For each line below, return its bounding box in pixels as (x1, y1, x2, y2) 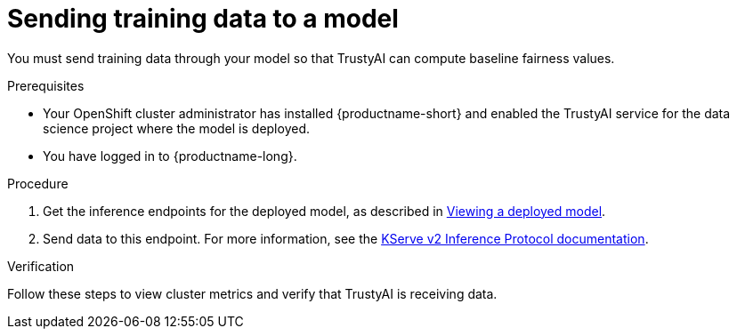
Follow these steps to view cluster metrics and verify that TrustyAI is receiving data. (7, 285, 498, 301)
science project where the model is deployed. (43, 120, 310, 136)
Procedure (7, 175, 69, 191)
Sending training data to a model (7, 4, 399, 34)
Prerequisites (7, 77, 85, 93)
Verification (7, 258, 75, 274)
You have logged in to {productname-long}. (43, 148, 297, 164)
